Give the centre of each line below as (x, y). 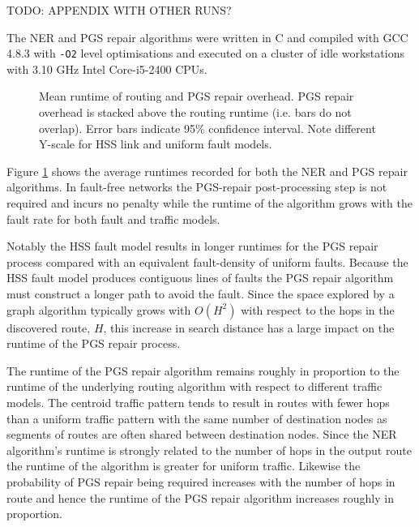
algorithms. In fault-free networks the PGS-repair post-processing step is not (197, 187)
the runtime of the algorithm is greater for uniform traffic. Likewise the (184, 466)
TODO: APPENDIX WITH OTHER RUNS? (119, 10)
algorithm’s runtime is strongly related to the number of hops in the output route (209, 450)
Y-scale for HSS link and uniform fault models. (156, 144)
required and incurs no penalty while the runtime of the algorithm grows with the (209, 203)
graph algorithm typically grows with (99, 309)
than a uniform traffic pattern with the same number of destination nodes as (197, 418)
